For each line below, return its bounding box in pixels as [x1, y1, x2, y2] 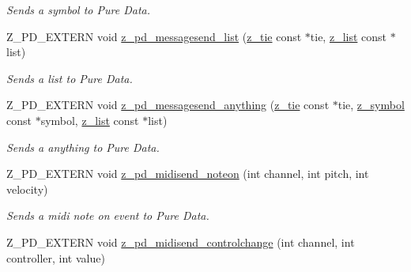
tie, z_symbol [337, 96, 405, 113]
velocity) [6, 180, 48, 197]
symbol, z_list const [40, 111, 139, 128]
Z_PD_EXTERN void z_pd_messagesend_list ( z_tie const [6, 28, 302, 44]
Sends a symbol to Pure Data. [6, 2, 150, 17]
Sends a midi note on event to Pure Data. [6, 207, 209, 224]
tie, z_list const [310, 28, 387, 44]
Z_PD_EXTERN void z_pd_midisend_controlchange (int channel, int [6, 233, 355, 250]
